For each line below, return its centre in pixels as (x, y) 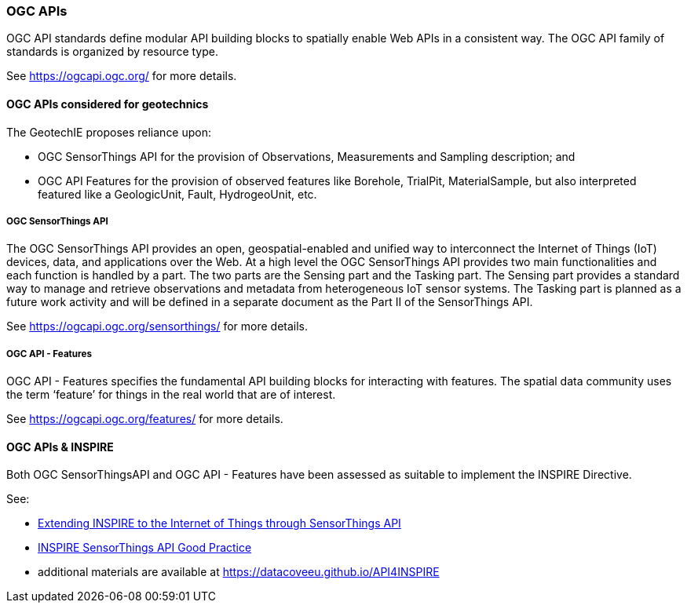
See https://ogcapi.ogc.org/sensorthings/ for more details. (157, 326)
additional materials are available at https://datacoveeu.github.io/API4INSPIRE (239, 572)
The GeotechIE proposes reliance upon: (109, 132)
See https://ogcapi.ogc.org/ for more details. (122, 76)
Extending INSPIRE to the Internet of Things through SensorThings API (219, 523)
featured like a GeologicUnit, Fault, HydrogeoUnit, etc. (177, 194)
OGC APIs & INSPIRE (60, 447)
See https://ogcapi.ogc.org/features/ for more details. (145, 419)
